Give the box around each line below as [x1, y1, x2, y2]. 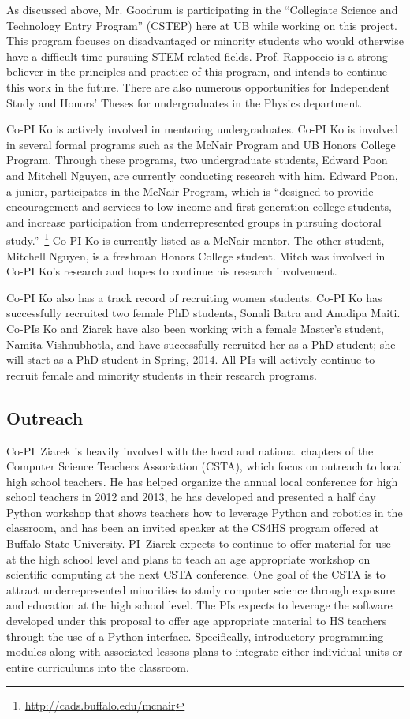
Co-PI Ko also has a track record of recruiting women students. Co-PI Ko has [6, 289, 382, 305]
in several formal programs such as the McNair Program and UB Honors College [6, 136, 396, 152]
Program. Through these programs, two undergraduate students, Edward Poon [6, 152, 388, 168]
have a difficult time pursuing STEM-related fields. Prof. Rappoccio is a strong [6, 47, 388, 64]
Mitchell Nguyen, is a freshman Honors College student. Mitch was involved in [6, 247, 386, 264]
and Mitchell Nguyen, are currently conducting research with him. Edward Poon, [6, 167, 398, 183]
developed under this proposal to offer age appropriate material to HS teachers [6, 612, 387, 629]
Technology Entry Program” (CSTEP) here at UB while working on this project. [6, 17, 397, 33]
